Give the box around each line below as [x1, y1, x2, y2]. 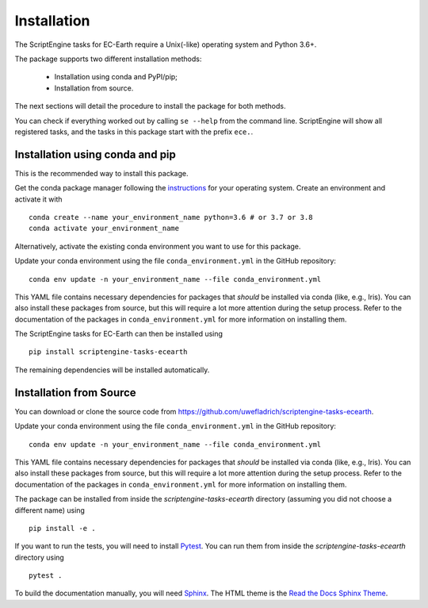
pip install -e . [29, 524, 96, 533]
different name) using [14, 505, 85, 515]
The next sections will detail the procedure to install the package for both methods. [14, 102, 286, 111]
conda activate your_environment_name [29, 224, 180, 233]
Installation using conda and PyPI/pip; [54, 72, 178, 82]
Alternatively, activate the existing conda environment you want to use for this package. [14, 241, 301, 251]
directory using [14, 552, 65, 562]
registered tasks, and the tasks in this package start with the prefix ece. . [14, 127, 254, 137]
